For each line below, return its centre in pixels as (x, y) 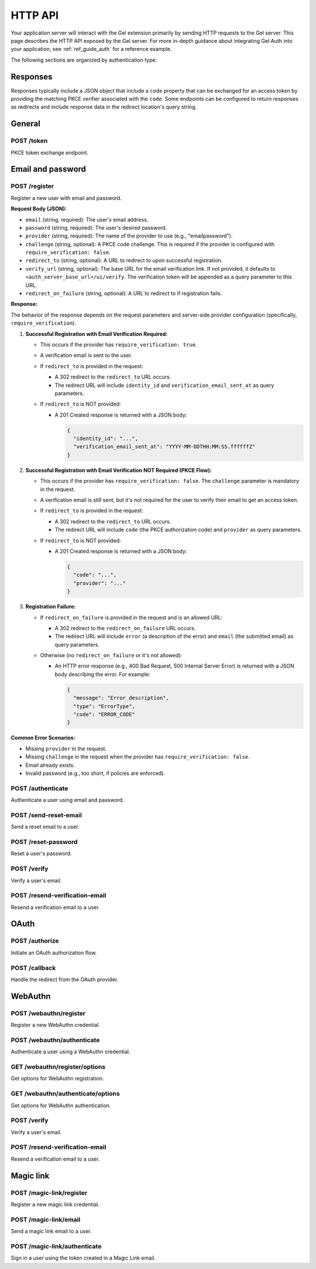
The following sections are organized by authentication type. (84, 60)
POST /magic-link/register (49, 1193)
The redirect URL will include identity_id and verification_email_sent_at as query (164, 385)
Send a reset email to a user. (45, 827)
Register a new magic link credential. (55, 1204)
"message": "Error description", (121, 698)
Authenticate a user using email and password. (67, 800)
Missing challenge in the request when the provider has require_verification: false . (138, 757)
